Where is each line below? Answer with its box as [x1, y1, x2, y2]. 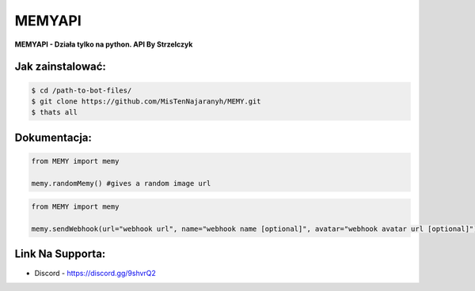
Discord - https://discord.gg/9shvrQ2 [34, 268, 156, 278]
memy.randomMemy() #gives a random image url [31, 179, 211, 187]
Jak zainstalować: [14, 60, 106, 74]
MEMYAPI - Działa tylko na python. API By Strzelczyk [14, 40, 193, 49]
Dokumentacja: [14, 130, 93, 144]
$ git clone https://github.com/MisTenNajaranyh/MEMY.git [31, 96, 261, 106]
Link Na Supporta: [14, 248, 106, 261]
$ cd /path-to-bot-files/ [31, 85, 132, 95]
